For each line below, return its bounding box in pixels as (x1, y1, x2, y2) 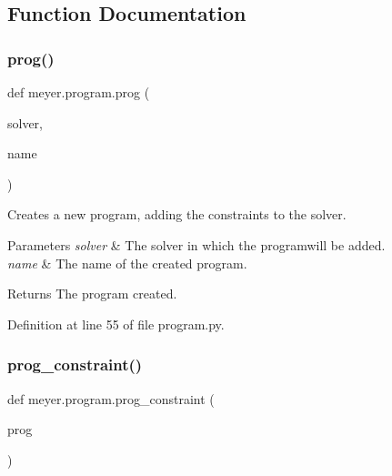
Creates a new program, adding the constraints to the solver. (7, 205, 347, 224)
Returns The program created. (7, 284, 177, 303)
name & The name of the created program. (7, 253, 247, 272)
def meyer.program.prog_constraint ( (7, 389, 215, 408)
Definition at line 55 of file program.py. (7, 314, 225, 333)
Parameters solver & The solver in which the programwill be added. (7, 235, 386, 254)
